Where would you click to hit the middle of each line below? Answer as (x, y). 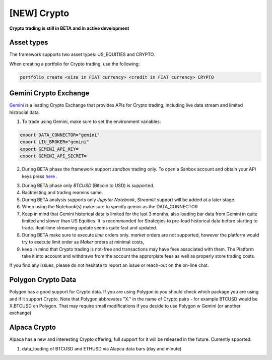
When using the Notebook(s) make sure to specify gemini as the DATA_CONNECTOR (110, 207)
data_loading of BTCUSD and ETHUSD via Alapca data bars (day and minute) (102, 348)
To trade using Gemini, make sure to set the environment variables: (91, 122)
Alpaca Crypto (33, 327)
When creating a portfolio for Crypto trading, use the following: (75, 64)
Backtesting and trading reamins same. (62, 193)
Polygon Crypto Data (43, 280)
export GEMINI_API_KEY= (49, 149)
